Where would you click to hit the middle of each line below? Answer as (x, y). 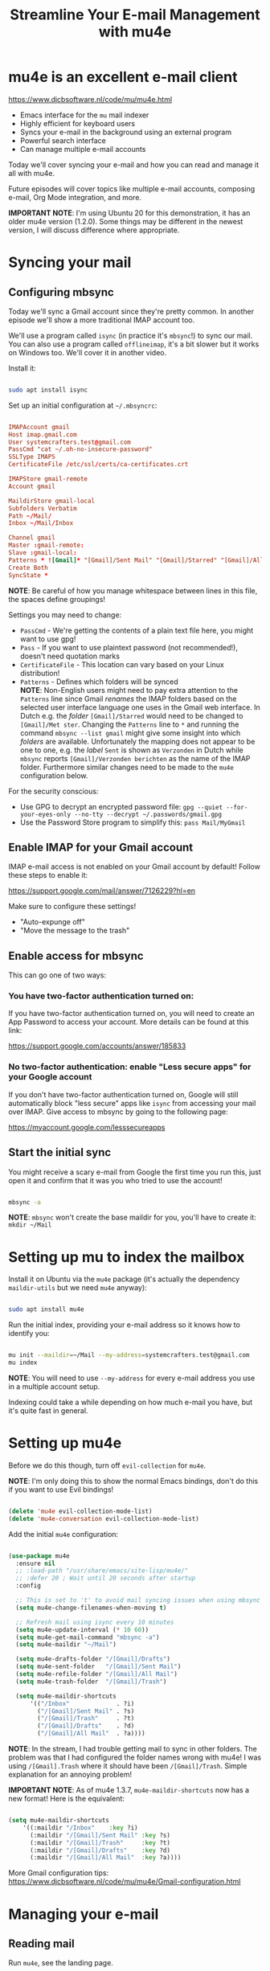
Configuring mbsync (61, 292)
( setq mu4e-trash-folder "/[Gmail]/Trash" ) (91, 1682)
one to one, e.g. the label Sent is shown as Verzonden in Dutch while (131, 750)
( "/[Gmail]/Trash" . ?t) (86, 1719)
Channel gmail (32, 538)
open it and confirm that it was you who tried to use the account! (115, 1180)
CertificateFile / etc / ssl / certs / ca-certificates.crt (98, 465)
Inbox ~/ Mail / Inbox (41, 523)
